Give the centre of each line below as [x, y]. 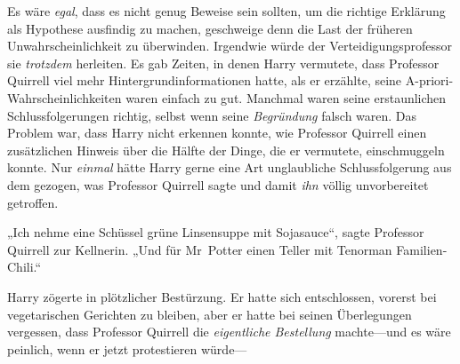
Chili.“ [24, 267]
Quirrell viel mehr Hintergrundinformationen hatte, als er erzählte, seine [205, 80]
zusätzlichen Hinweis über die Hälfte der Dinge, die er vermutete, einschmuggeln [226, 150]
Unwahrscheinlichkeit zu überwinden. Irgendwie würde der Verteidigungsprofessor [230, 46]
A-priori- [429, 80]
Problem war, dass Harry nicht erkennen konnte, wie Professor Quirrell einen [217, 133]
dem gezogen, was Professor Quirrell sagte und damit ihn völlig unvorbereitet [218, 184]
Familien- [422, 249]
